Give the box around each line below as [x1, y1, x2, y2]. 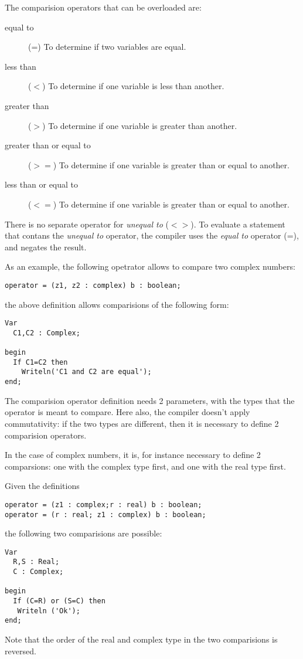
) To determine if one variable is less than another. [42, 80, 224, 92]
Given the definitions [5, 480, 80, 492]
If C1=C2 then [13, 358, 68, 366]
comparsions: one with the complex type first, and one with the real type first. [5, 460, 286, 472]
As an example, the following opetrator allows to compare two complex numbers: [5, 260, 295, 273]
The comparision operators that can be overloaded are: [5, 1, 202, 13]
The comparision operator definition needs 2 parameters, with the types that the [5, 394, 295, 406]
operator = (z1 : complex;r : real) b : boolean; [5, 500, 202, 509]
